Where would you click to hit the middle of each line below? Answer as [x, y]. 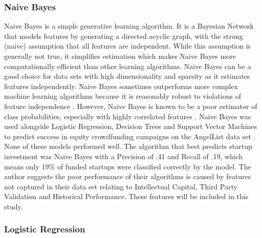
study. [14, 206]
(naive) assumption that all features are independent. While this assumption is [128, 46]
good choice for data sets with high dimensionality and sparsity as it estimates [127, 76]
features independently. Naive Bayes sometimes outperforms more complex [121, 86]
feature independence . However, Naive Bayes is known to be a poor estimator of [131, 106]
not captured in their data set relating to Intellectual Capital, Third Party [121, 186]
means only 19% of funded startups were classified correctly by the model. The [128, 166]
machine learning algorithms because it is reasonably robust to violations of [123, 96]
